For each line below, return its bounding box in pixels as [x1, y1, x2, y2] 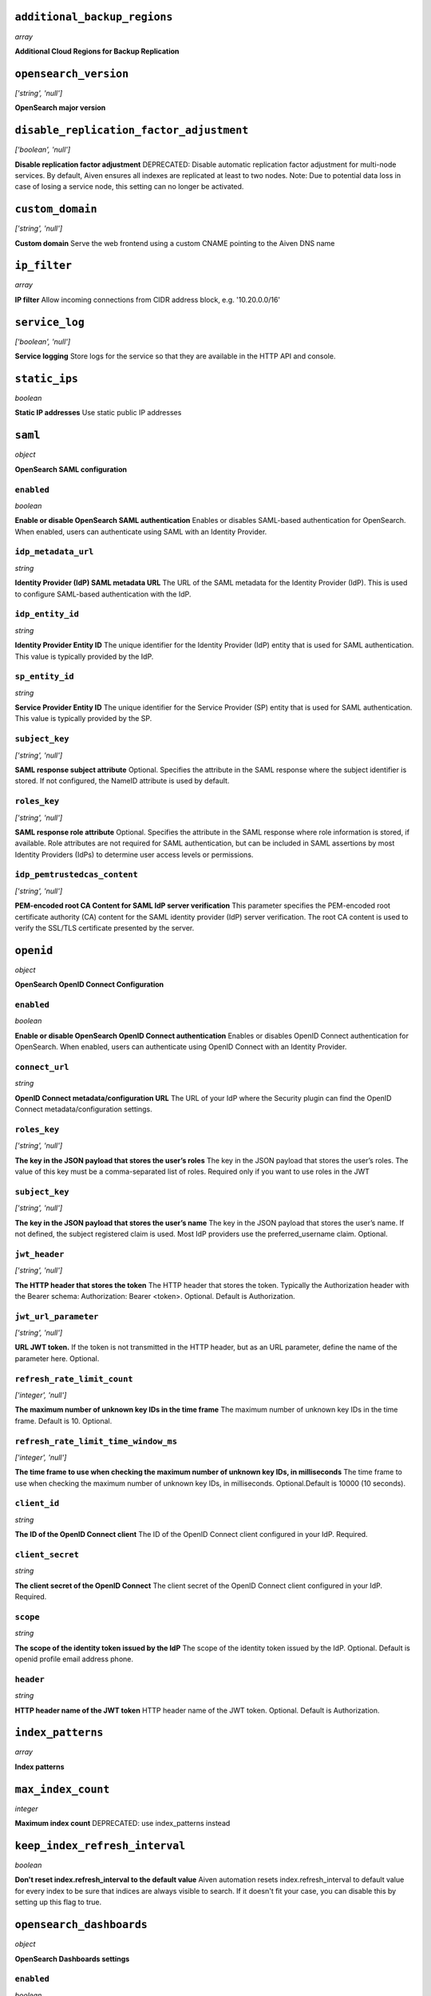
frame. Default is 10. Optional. [14, 1416, 113, 1425]
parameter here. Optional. [14, 1353, 100, 1363]
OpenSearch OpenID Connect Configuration [14, 980, 164, 989]
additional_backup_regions [14, 10, 173, 24]
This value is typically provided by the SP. [14, 714, 152, 723]
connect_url [14, 1062, 69, 1072]
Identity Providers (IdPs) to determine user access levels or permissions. [14, 849, 254, 859]
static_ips [14, 372, 79, 385]
